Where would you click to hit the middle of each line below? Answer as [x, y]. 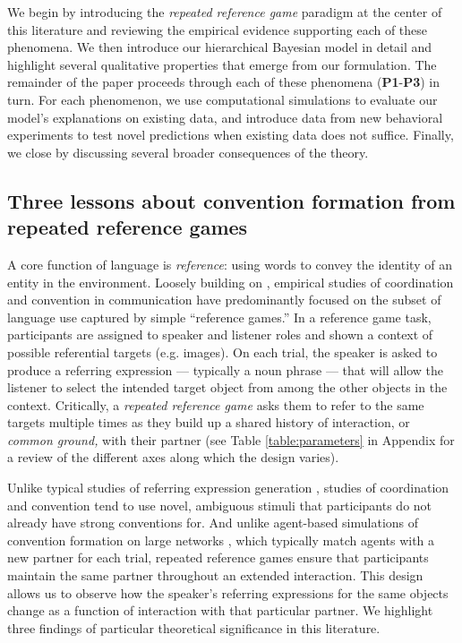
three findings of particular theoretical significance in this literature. [194, 627]
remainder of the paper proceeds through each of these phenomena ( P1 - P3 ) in [223, 82]
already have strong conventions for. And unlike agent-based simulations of [213, 523]
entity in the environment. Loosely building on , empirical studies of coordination [231, 282]
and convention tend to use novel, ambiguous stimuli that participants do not [220, 505]
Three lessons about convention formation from [231, 200]
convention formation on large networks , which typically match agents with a [221, 540]
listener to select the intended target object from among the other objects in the [227, 387]
